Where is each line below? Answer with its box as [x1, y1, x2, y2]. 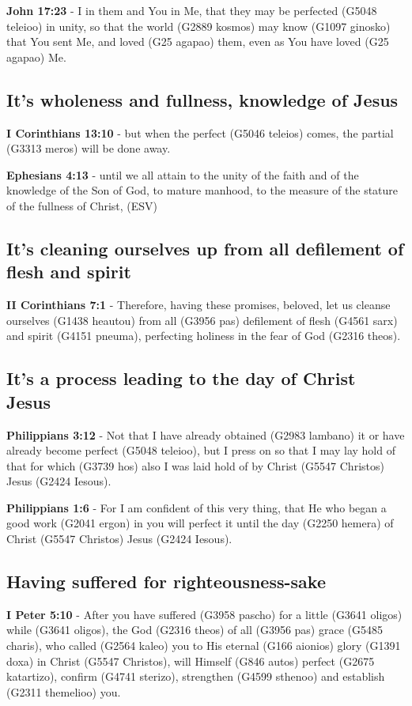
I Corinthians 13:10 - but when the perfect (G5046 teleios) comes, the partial [6, 124, 394, 141]
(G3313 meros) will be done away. [6, 140, 171, 157]
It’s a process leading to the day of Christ [6, 366, 356, 391]
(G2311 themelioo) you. [6, 683, 121, 700]
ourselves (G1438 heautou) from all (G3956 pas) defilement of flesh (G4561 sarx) [6, 311, 398, 328]
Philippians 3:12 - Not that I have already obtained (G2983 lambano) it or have [6, 426, 405, 443]
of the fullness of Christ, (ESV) [6, 197, 158, 213]
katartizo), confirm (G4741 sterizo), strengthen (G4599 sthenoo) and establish [6, 668, 385, 685]
